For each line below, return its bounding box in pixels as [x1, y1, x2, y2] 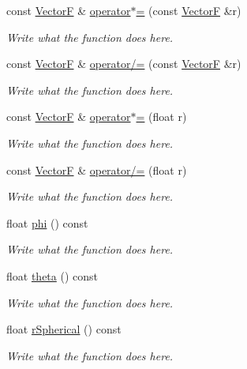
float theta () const [6, 267, 98, 284]
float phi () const [6, 214, 88, 231]
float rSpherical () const [6, 321, 122, 337]
